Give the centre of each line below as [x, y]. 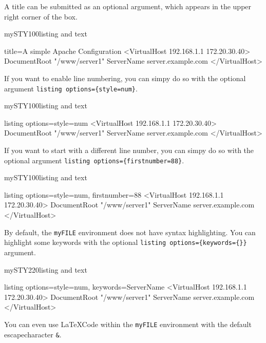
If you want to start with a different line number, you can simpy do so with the [129, 150]
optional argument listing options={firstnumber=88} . [94, 160]
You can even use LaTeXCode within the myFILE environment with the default [128, 324]
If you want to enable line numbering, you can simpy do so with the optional [125, 78]
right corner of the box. [41, 16]
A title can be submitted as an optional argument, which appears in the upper [128, 6]
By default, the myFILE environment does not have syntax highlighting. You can [130, 232]
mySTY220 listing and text [46, 269]
